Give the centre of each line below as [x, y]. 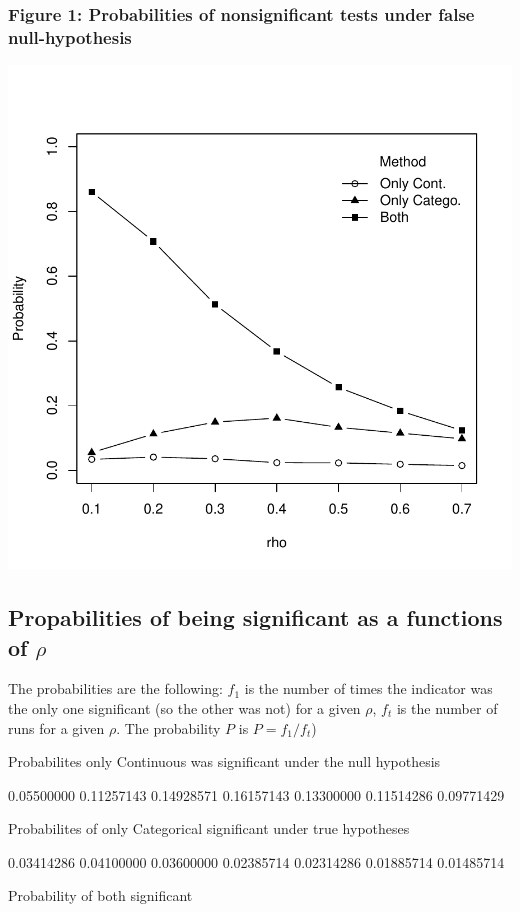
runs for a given [56, 727]
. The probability [168, 727]
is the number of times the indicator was [368, 688]
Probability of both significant [100, 895]
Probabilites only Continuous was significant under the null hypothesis [224, 761]
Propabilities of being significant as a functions [255, 617]
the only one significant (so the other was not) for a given [184, 707]
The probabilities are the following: [115, 688]
